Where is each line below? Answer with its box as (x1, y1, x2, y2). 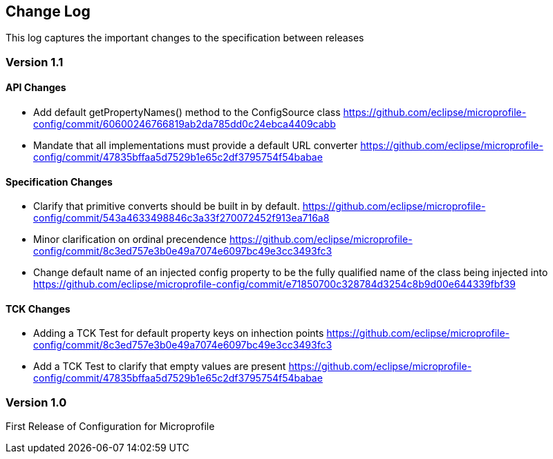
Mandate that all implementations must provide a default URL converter (33, 139, 358, 152)
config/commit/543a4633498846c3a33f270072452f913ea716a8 (33, 212, 330, 224)
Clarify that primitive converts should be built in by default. (33, 200, 300, 213)
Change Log (6, 3, 91, 20)
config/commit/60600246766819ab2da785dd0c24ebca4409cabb (33, 118, 336, 130)
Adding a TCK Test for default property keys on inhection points (33, 327, 324, 340)
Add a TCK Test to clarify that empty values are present (33, 360, 286, 373)
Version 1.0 (6, 395, 67, 409)
